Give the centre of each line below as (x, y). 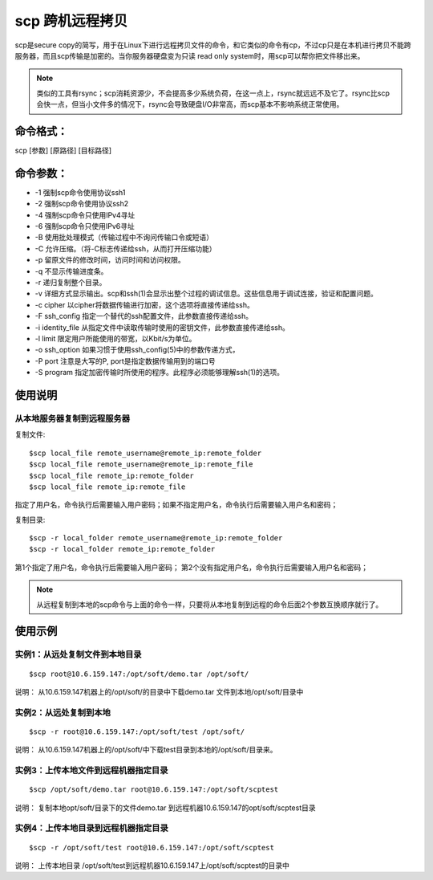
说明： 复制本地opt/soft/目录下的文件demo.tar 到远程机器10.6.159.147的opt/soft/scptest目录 (165, 808)
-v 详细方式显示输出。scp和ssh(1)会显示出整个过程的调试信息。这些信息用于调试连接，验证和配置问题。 (206, 294)
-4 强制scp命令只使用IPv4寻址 (85, 215)
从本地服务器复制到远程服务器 (73, 418)
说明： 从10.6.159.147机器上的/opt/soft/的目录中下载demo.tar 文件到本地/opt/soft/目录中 (159, 691)
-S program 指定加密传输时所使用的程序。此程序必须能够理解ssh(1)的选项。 (160, 373)
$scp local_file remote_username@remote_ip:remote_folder (146, 453)
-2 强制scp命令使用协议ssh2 (81, 204)
